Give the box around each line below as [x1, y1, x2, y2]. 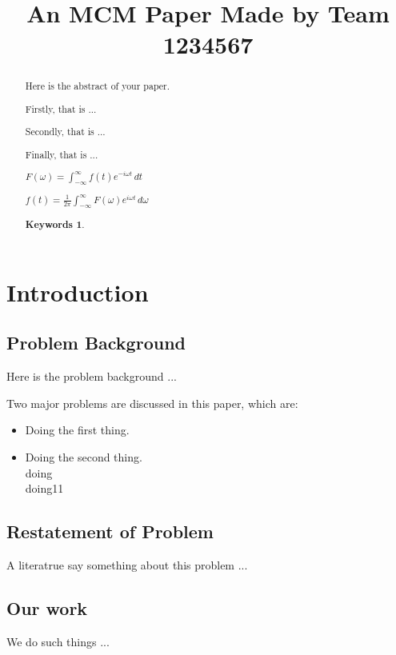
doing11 [25, 480, 64, 497]
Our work [6, 595, 88, 620]
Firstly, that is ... [25, 102, 97, 115]
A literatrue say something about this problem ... [6, 556, 248, 573]
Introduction [6, 275, 149, 308]
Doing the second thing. [25, 448, 142, 465]
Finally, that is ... [25, 148, 98, 161]
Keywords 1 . [25, 218, 85, 232]
